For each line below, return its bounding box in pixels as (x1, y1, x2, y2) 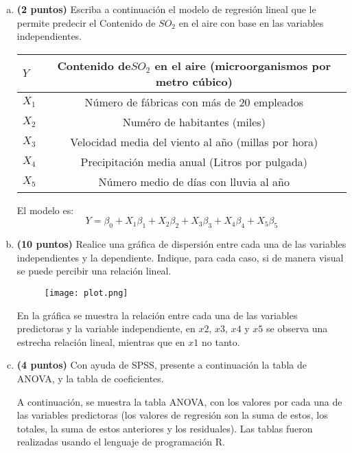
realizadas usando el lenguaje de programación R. (16, 434, 225, 449)
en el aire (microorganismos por (154, 57, 331, 73)
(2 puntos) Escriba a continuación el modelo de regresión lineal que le (16, 2, 316, 16)
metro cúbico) (155, 73, 233, 89)
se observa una (266, 321, 328, 336)
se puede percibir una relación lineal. (16, 264, 172, 278)
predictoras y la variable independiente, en (16, 321, 196, 336)
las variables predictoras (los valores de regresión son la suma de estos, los (16, 408, 328, 422)
